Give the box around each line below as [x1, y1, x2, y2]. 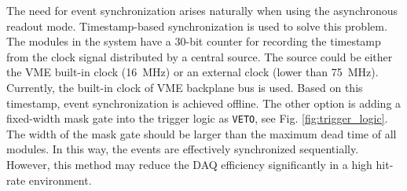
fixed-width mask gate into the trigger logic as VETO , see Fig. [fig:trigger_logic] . [6, 110, 388, 127]
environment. [28, 171, 92, 188]
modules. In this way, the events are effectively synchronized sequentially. [6, 141, 359, 157]
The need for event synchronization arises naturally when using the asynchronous [6, 2, 398, 18]
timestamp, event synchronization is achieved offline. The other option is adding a [6, 94, 401, 111]
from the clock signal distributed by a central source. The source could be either [6, 48, 393, 64]
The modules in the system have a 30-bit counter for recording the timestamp [6, 33, 381, 50]
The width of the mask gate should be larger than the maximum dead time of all [6, 125, 397, 141]
